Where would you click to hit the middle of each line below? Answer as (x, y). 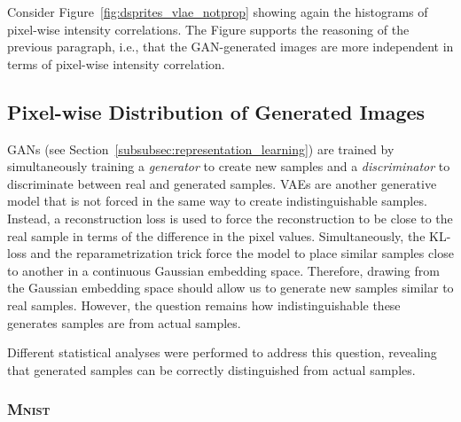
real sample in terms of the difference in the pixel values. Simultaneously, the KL (227, 235)
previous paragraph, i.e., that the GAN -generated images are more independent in (230, 47)
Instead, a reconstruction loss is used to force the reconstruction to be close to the (230, 218)
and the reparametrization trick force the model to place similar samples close (242, 253)
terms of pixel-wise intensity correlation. (116, 63)
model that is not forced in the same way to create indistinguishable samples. (217, 201)
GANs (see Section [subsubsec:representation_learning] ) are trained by (201, 148)
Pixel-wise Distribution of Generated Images (216, 111)
